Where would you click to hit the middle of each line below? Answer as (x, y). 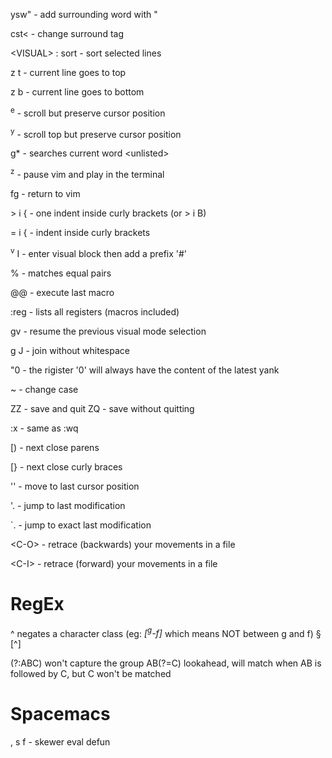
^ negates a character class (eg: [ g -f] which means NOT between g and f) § (166, 632)
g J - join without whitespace (70, 350)
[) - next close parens (55, 447)
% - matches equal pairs (61, 273)
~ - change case (44, 389)
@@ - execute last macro (62, 292)
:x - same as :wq (44, 428)
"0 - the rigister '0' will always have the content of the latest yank (145, 370)
